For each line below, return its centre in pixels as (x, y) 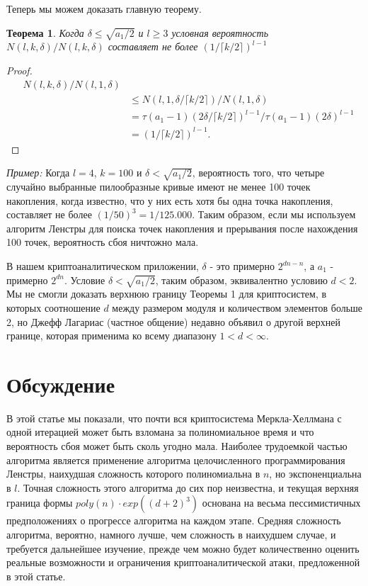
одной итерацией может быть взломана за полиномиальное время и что (160, 432)
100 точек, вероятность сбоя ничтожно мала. (103, 242)
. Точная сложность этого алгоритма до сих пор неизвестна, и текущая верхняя (188, 487)
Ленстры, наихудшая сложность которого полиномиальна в (133, 474)
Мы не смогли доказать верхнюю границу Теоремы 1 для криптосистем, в (167, 294)
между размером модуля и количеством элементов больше (237, 307)
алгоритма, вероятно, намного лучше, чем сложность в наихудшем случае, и (171, 535)
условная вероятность (220, 32)
